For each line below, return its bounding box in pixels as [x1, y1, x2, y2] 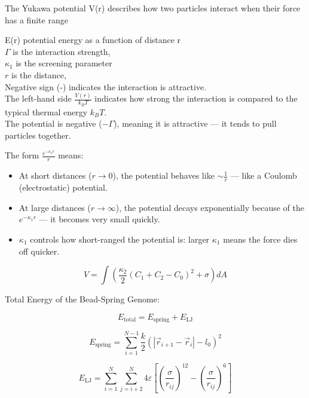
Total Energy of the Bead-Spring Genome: [5, 293, 160, 305]
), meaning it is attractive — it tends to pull [114, 117, 277, 130]
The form [5, 149, 39, 161]
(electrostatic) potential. [19, 181, 108, 194]
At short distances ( [19, 169, 92, 182]
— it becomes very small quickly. [39, 213, 160, 225]
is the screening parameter [16, 57, 112, 69]
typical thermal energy [5, 105, 88, 118]
